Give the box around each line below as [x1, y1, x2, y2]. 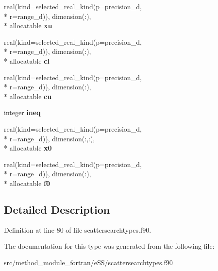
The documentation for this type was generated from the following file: [4, 241, 215, 251]
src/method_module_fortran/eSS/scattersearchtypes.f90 [4, 257, 173, 267]
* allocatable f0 [4, 178, 50, 188]
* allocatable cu [4, 91, 52, 101]
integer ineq [4, 107, 41, 118]
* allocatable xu [4, 20, 52, 31]
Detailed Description [4, 202, 110, 217]
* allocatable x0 [4, 143, 52, 153]
